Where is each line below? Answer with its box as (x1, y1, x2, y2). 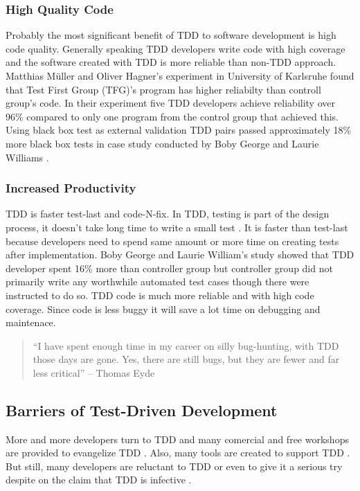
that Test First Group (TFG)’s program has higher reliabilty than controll (6, 82, 321, 96)
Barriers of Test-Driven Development (6, 399, 278, 420)
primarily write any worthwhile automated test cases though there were (6, 274, 309, 289)
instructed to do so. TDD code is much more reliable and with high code (6, 287, 314, 302)
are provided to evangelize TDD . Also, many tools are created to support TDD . (6, 445, 350, 460)
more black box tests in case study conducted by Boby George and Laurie (6, 136, 319, 150)
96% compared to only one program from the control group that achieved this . (6, 109, 339, 123)
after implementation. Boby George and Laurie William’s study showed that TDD (6, 247, 354, 262)
